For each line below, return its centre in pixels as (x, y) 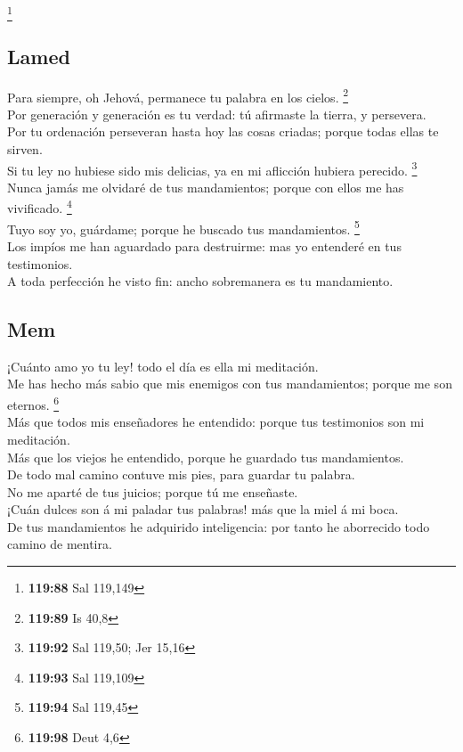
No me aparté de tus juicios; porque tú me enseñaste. (153, 491)
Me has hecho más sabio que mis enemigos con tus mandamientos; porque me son (230, 384)
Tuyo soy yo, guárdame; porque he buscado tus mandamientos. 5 (183, 227)
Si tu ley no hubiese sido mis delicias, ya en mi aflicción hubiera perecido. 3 (212, 168)
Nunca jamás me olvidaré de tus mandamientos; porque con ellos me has (206, 187)
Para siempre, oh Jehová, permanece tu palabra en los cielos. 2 (178, 95)
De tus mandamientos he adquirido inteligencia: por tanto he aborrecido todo (219, 526)
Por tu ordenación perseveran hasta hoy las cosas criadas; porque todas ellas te (223, 131)
